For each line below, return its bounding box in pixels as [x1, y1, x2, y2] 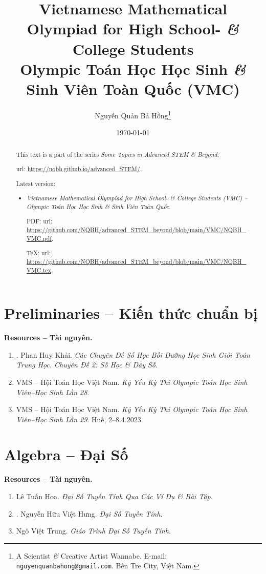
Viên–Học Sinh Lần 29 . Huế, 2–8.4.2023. [16, 414, 143, 424]
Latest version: [16, 179, 56, 188]
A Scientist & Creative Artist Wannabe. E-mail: [16, 550, 167, 561]
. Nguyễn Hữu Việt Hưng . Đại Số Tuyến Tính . [16, 508, 163, 519]
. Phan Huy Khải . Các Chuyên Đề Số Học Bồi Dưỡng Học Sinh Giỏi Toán [16, 349, 250, 360]
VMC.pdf [27, 234, 52, 242]
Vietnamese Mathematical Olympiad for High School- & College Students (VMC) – [27, 194, 248, 202]
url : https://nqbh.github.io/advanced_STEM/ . [16, 165, 142, 173]
